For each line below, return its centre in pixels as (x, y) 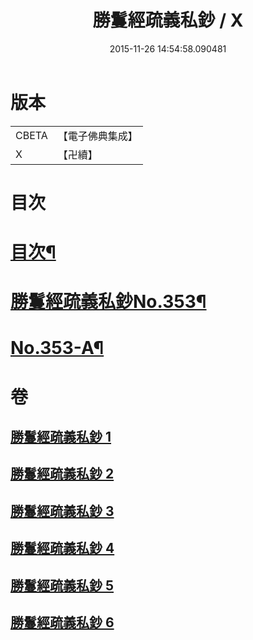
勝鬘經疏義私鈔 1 (61, 437)
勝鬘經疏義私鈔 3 (62, 511)
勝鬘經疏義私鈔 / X (168, 20)
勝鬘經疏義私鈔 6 (62, 622)
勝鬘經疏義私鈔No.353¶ (108, 302)
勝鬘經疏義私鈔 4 (62, 548)
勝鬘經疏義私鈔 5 (62, 585)
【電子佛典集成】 (97, 136)
